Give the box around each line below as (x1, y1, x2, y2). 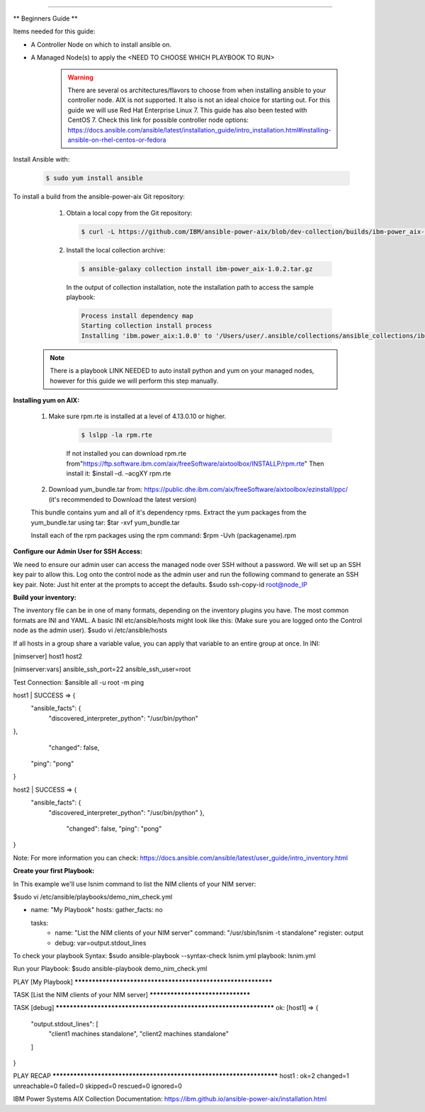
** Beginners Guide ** (13, 14, 78, 23)
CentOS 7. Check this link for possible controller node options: (67, 116, 249, 124)
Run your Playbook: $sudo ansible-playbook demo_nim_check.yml (13, 965, 208, 973)
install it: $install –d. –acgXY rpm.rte (66, 469, 171, 478)
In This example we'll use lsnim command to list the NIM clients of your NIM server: (13, 880, 256, 888)
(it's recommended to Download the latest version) (48, 495, 197, 503)
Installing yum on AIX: (13, 395, 80, 404)
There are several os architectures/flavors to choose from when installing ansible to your (67, 86, 327, 94)
